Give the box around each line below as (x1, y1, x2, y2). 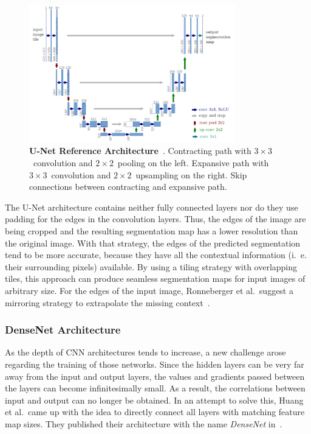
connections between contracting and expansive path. (29, 180, 227, 193)
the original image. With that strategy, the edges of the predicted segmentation (5, 236, 301, 249)
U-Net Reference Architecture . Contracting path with (29, 144, 251, 157)
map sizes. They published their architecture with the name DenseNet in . (5, 417, 282, 430)
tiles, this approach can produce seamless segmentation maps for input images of (5, 272, 306, 285)
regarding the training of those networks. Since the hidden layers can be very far (5, 358, 304, 371)
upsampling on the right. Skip (135, 168, 247, 181)
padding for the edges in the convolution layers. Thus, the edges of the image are (5, 212, 306, 225)
